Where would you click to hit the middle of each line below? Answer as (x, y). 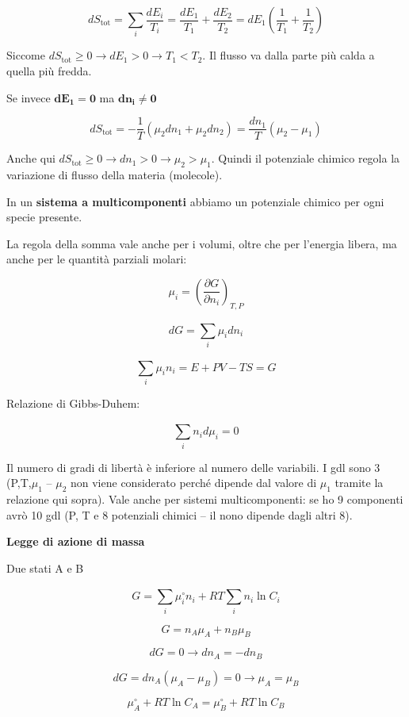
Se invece (29, 97)
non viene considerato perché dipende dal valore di (193, 483)
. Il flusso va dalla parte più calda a (289, 55)
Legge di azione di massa (76, 541)
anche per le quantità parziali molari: (97, 259)
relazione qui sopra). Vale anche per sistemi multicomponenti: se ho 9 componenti (205, 499)
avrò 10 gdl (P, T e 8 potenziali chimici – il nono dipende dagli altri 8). (180, 514)
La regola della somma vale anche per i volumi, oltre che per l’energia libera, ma (202, 243)
